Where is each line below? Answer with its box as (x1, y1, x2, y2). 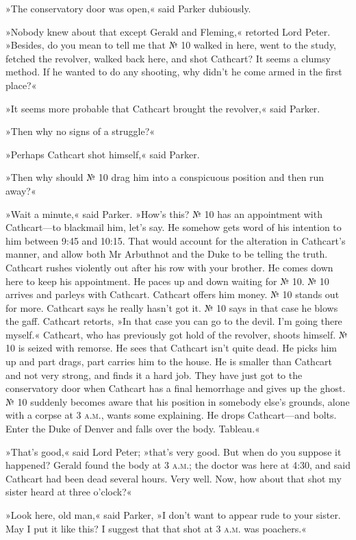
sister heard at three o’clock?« (5, 484, 132, 499)
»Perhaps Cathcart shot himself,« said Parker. (5, 147, 200, 161)
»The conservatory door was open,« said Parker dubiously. (5, 1, 251, 15)
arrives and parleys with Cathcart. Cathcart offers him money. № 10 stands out (5, 287, 340, 302)
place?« (5, 77, 37, 92)
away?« (5, 183, 36, 197)
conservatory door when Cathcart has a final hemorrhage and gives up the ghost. (5, 381, 346, 395)
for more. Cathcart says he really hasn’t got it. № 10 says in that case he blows (5, 300, 338, 315)
